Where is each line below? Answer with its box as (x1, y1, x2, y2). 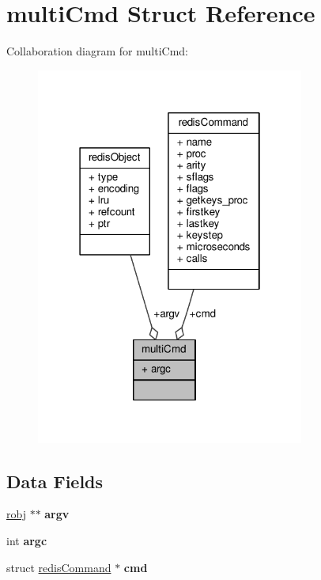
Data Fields (6, 468, 104, 493)
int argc (6, 532, 47, 548)
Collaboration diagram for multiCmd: (6, 43, 188, 59)
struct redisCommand (6, 559, 111, 575)
